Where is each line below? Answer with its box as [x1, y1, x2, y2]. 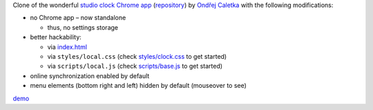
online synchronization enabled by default [30, 71, 150, 80]
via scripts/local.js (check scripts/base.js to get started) [47, 62, 223, 71]
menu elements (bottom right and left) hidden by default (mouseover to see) [30, 82, 247, 90]
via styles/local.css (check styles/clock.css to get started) [47, 52, 227, 60]
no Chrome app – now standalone [30, 14, 126, 22]
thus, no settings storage [47, 23, 119, 31]
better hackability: [30, 33, 82, 42]
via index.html [47, 42, 88, 51]
